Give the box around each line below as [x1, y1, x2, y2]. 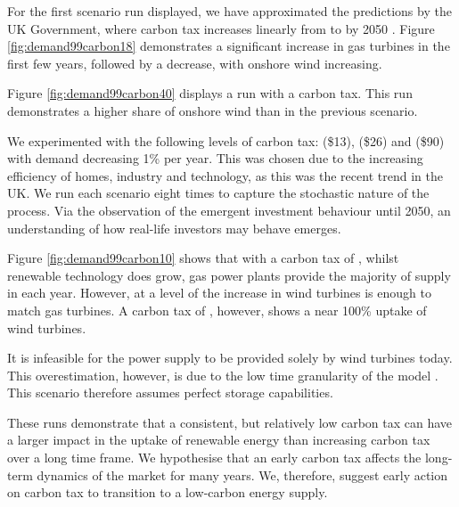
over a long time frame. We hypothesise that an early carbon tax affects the [7, 448, 422, 467]
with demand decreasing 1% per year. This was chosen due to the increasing [7, 149, 423, 168]
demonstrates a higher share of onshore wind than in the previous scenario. [7, 101, 418, 119]
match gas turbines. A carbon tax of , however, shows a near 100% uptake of [7, 300, 427, 319]
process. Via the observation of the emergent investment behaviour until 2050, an [7, 200, 451, 219]
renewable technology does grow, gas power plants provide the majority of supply [7, 266, 451, 284]
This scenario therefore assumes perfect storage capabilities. [7, 383, 333, 402]
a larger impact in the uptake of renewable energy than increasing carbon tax [7, 430, 430, 449]
